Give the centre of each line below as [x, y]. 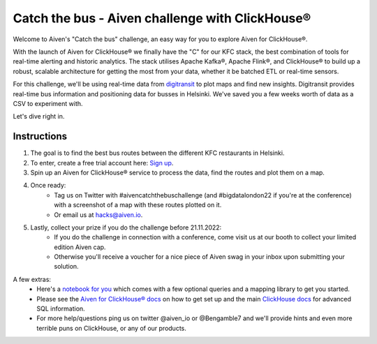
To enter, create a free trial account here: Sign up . [102, 163]
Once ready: [48, 186]
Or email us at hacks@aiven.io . [98, 215]
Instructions [40, 136]
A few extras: [32, 279]
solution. [67, 267]
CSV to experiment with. [48, 103]
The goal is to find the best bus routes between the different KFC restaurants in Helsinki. [157, 153]
